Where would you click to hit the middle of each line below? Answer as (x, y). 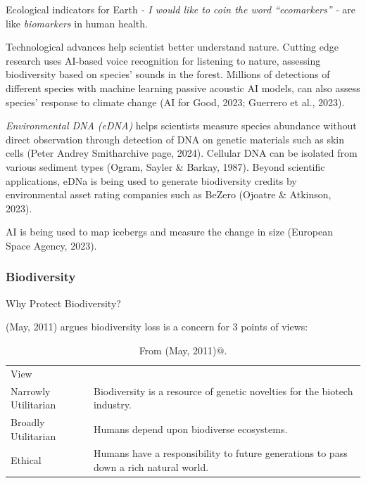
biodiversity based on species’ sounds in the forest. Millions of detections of (168, 74)
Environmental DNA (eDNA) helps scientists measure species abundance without (181, 125)
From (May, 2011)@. (183, 350)
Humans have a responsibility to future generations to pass (220, 453)
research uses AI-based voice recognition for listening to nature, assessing (163, 60)
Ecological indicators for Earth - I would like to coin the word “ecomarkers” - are (181, 9)
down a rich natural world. (151, 467)
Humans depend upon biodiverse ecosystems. (190, 429)
